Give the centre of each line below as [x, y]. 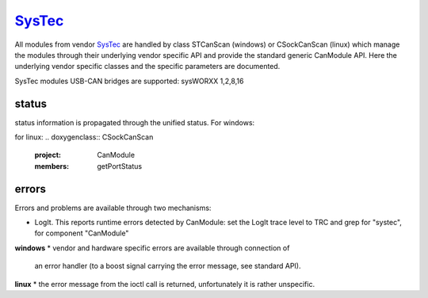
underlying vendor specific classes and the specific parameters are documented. [147, 67]
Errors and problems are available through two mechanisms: [113, 208]
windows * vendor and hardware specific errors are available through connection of [152, 248]
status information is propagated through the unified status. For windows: [135, 122]
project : [48, 155]
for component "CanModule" [82, 233]
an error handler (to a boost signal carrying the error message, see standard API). [168, 266]
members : [52, 166]
